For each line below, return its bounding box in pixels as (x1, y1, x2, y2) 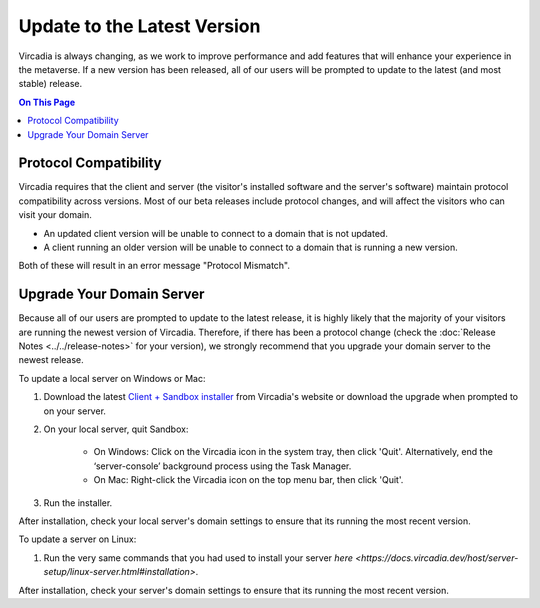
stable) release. (18, 78, 83, 90)
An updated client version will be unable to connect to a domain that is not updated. (43, 227, 389, 239)
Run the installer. (43, 496, 113, 509)
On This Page (18, 96, 76, 108)
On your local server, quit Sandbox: (43, 423, 189, 435)
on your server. (43, 405, 107, 417)
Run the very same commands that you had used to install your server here (43, 551, 354, 564)
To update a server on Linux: (18, 533, 137, 545)
